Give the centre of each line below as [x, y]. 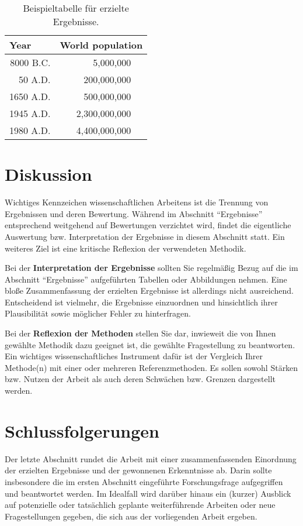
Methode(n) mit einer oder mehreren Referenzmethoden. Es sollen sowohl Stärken [151, 367]
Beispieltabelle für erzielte [76, 8]
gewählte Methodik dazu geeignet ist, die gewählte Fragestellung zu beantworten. [150, 344]
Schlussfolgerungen [82, 430]
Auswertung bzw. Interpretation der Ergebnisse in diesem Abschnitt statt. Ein [145, 236]
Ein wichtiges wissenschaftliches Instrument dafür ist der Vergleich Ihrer [134, 356]
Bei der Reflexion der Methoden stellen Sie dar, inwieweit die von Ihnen [140, 333]
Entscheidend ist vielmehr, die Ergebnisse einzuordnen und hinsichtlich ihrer [141, 302]
